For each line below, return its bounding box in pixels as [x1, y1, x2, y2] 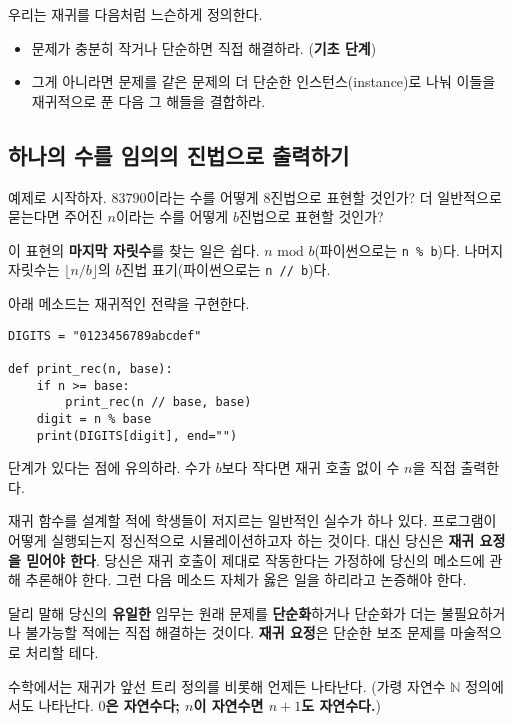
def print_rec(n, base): [8, 361, 173, 376]
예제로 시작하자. [8, 186, 107, 207]
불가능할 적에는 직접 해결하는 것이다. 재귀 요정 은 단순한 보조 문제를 [25, 622, 446, 643]
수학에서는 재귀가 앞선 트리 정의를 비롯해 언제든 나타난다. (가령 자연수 [8, 675, 446, 696]
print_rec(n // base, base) [65, 395, 252, 410]
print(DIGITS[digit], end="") [36, 428, 238, 443]
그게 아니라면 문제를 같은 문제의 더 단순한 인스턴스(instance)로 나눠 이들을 [31, 71, 496, 92]
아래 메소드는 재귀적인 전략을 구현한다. [8, 293, 250, 314]
